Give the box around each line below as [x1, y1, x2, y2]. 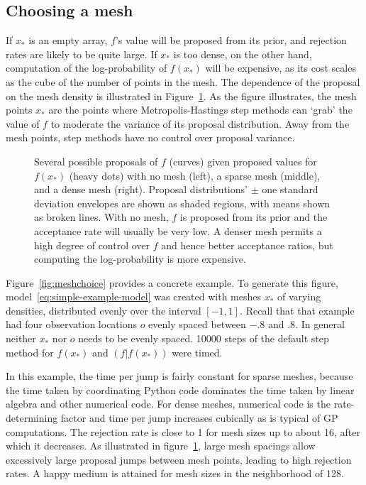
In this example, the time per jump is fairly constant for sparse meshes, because [6, 369, 353, 383]
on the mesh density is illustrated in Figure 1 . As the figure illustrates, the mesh [6, 88, 357, 103]
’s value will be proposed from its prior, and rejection [115, 33, 347, 48]
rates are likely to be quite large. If [6, 46, 157, 61]
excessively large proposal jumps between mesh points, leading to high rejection [6, 452, 352, 467]
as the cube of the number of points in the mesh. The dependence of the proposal [6, 74, 360, 89]
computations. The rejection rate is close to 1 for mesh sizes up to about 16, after [6, 424, 360, 439]
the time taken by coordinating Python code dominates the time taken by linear [6, 382, 355, 397]
